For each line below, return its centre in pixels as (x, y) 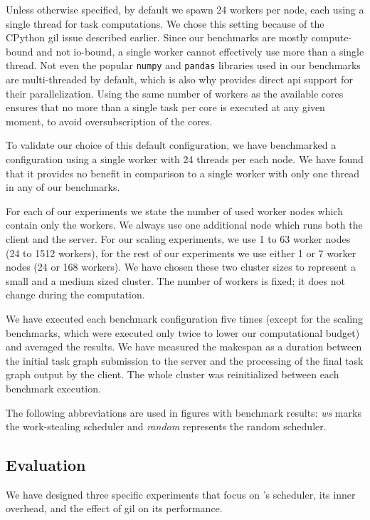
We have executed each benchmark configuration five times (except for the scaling (184, 318)
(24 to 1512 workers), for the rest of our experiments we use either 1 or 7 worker (181, 253)
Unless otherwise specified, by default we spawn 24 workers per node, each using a (185, 9)
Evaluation (46, 465)
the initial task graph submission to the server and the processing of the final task (185, 360)
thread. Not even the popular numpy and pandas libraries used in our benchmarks (183, 65)
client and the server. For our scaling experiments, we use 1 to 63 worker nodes (178, 238)
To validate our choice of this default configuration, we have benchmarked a (171, 145)
